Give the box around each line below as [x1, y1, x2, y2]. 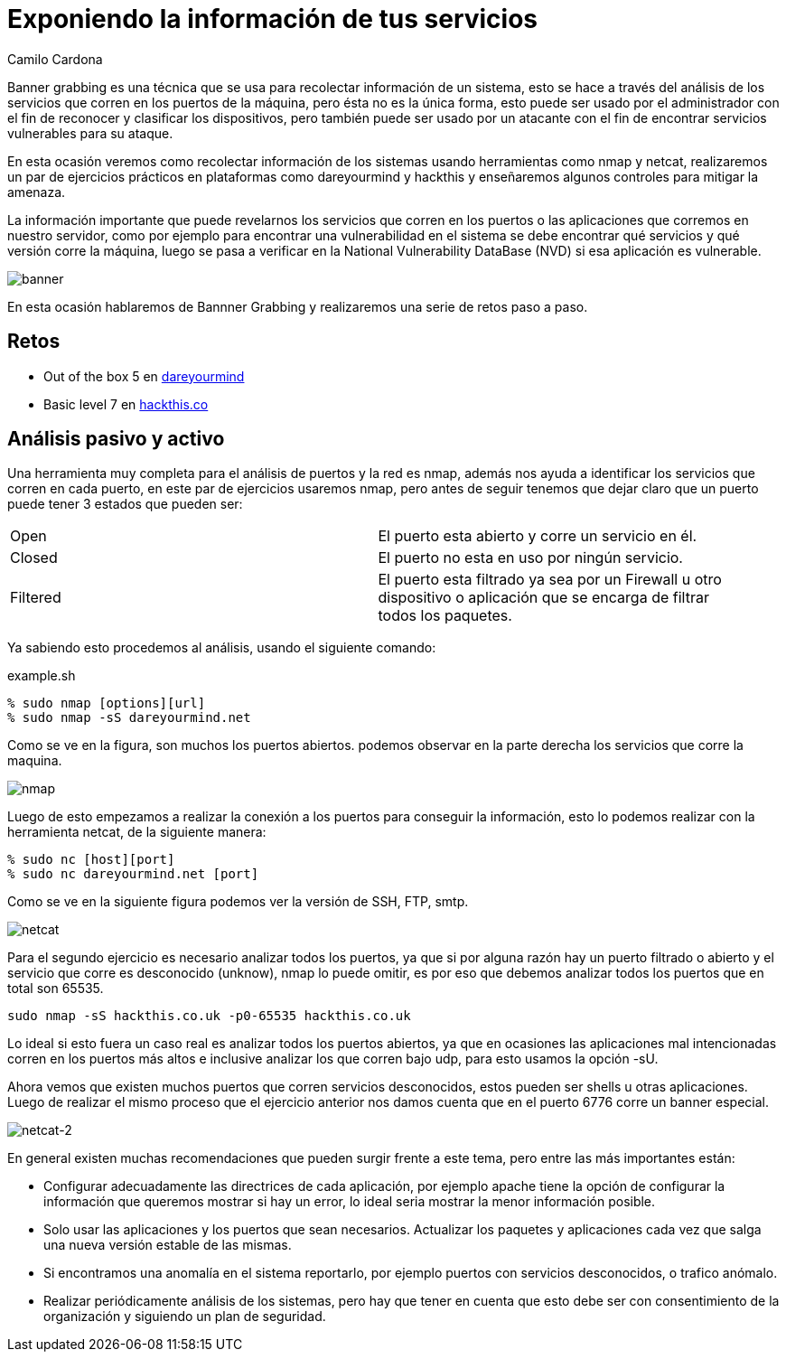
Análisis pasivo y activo [7, 427, 225, 451]
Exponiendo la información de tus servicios [7, 4, 538, 34]
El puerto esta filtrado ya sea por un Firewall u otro [378, 570, 722, 589]
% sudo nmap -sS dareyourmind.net [7, 710, 251, 726]
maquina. [7, 753, 62, 769]
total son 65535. [7, 980, 104, 997]
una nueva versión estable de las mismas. [43, 1237, 292, 1253]
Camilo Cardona [7, 51, 103, 67]
